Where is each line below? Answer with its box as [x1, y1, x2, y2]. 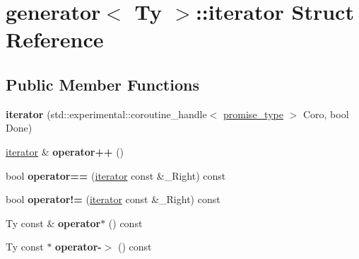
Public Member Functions [6, 73, 199, 95]
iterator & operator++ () [6, 144, 124, 159]
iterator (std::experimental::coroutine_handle [6, 106, 207, 121]
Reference [6, 25, 104, 54]
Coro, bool [302, 106, 349, 121]
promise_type [223, 106, 283, 121]
